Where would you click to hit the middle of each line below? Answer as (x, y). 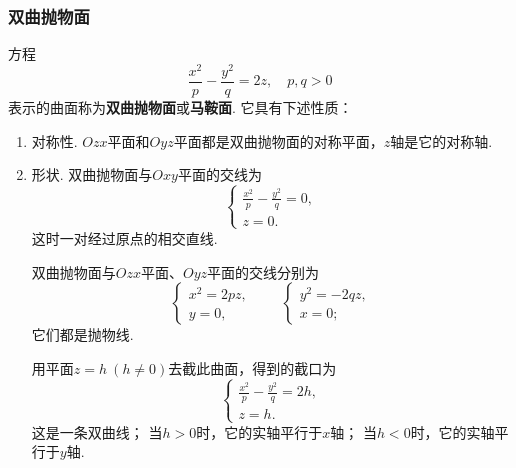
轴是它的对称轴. (441, 140)
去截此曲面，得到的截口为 (252, 367)
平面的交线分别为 (263, 271)
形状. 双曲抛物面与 (92, 174)
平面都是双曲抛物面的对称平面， (278, 140)
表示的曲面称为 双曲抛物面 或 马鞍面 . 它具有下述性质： (180, 106)
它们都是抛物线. (82, 334)
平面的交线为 (219, 174)
